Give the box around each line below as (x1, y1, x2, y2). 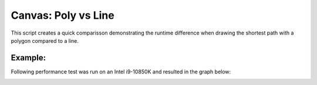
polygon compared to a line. (11, 37, 79, 44)
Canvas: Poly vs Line (11, 9, 114, 22)
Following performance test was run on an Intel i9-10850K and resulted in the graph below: (11, 68, 231, 75)
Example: (11, 53, 46, 63)
